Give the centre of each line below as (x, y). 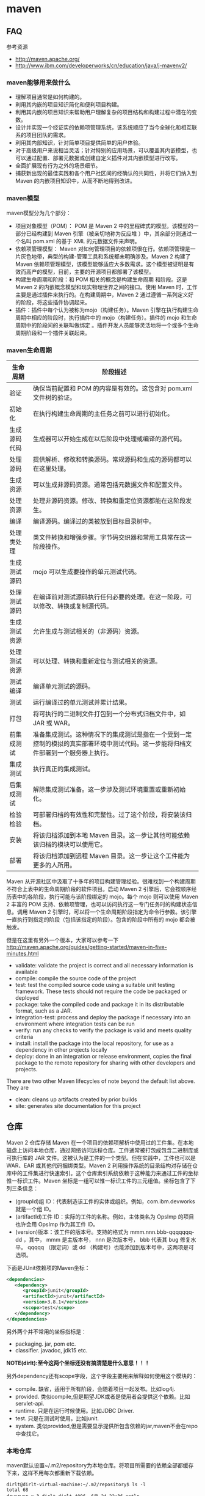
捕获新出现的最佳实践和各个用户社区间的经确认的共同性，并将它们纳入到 (106, 174)
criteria (24, 1036)
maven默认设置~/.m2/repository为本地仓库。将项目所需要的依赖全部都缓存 (100, 1465)
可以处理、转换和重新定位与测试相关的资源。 (97, 661)
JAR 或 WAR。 (53, 723)
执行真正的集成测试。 (63, 769)
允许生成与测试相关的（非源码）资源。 (88, 631)
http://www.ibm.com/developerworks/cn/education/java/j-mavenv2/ (101, 65)
